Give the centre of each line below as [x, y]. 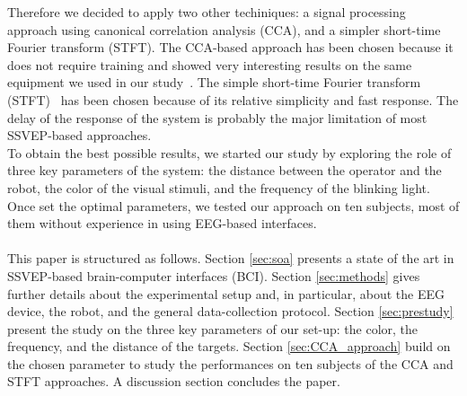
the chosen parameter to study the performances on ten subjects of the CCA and [230, 363]
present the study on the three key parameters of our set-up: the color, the [213, 328]
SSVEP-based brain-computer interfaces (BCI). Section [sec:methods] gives [214, 275]
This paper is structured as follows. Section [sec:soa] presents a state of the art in [231, 258]
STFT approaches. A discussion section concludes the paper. [174, 381]
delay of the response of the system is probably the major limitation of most [217, 117]
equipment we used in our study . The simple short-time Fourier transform [214, 82]
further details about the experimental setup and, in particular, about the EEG [226, 293]
